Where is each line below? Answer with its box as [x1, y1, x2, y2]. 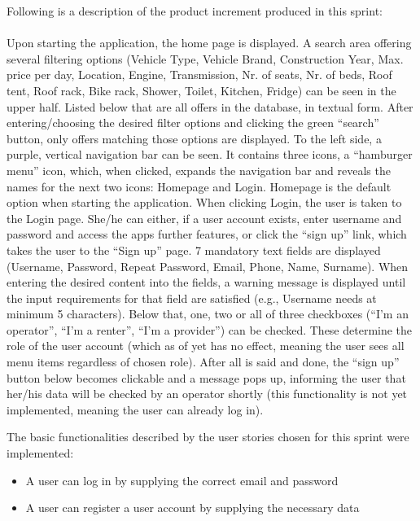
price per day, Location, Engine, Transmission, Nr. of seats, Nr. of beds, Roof [7, 66, 392, 83]
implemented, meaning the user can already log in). [7, 401, 264, 418]
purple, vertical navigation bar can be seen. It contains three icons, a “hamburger [7, 146, 413, 163]
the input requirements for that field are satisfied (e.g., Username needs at [7, 289, 377, 306]
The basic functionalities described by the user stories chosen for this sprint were [7, 428, 409, 445]
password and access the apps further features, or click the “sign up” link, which [7, 225, 407, 243]
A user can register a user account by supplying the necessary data [25, 499, 360, 516]
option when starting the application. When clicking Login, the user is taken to [7, 194, 402, 211]
